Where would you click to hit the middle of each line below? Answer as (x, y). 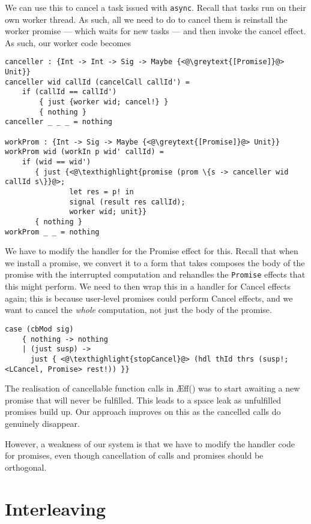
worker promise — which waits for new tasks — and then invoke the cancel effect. (155, 31)
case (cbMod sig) (39, 329)
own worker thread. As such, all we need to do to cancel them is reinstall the (146, 19)
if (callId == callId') (69, 92)
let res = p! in (101, 192)
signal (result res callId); (127, 202)
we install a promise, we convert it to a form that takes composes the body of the (155, 262)
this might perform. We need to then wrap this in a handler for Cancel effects (148, 286)
